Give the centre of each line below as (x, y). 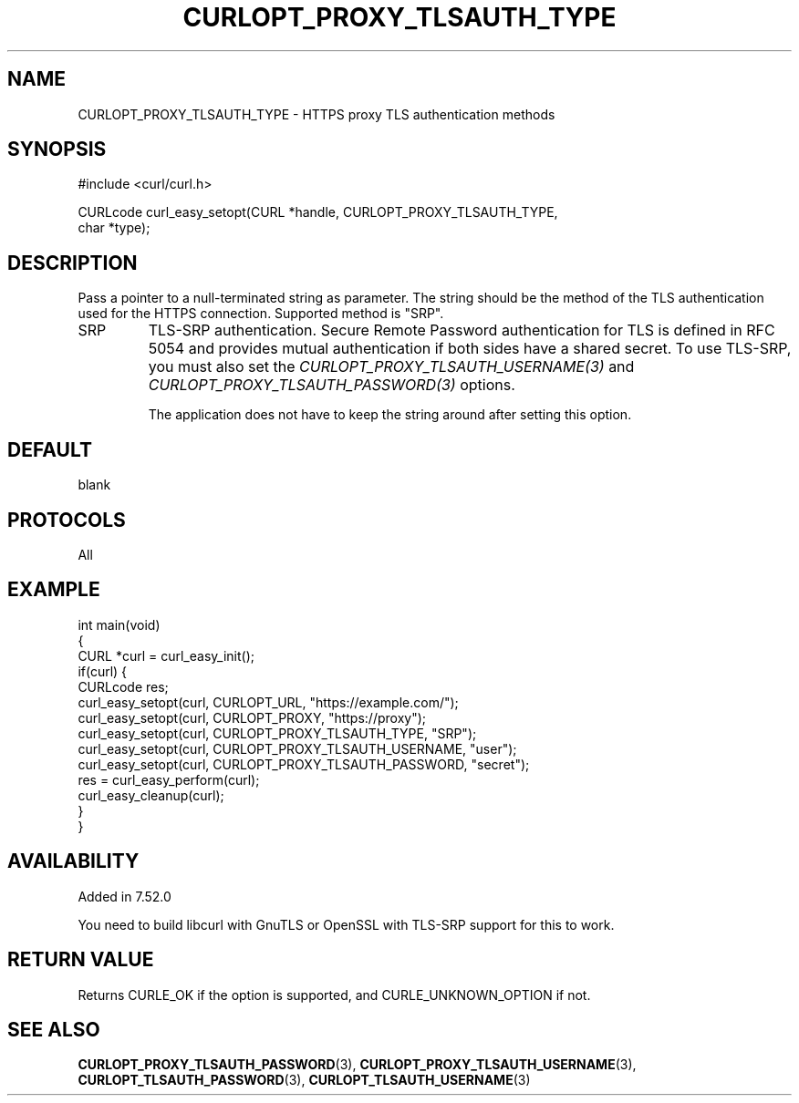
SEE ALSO (54, 1029)
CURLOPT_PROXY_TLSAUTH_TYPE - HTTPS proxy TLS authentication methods (316, 114)
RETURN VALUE (81, 960)
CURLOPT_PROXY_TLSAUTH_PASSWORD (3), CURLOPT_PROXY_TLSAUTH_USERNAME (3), (357, 1065)
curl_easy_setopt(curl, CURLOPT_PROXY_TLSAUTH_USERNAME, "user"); (297, 748)
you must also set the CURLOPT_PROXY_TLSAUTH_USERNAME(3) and (391, 367)
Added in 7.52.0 (125, 896)
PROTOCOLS (67, 520)
